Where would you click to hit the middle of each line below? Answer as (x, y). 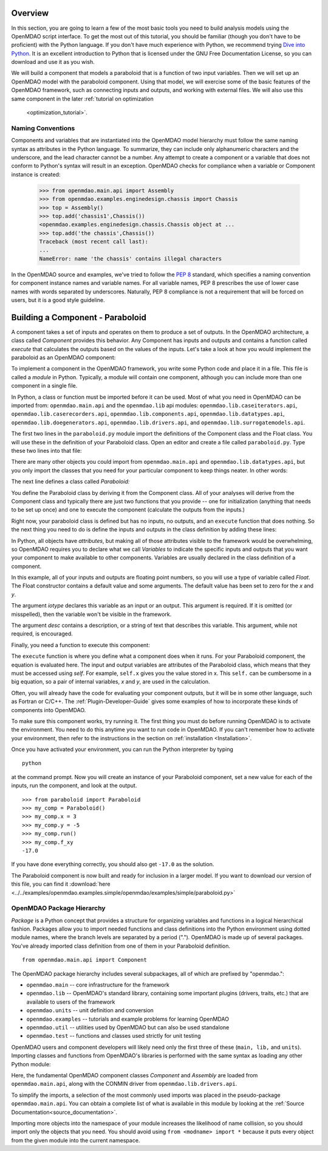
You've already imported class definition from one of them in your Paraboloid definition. (121, 946)
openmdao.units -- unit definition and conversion (90, 1010)
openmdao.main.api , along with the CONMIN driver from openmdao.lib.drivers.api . (124, 1084)
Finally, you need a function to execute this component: (80, 645)
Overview (30, 13)
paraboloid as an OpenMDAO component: (63, 358)
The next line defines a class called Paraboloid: (70, 481)
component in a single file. (44, 386)
